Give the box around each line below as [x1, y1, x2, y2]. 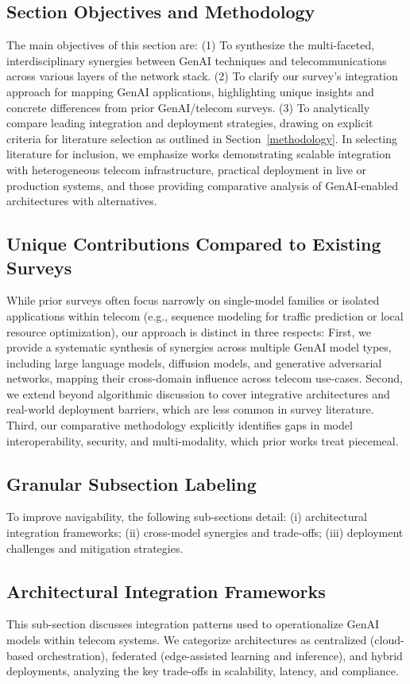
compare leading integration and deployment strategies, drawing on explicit [6, 115, 373, 131]
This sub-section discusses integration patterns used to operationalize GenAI [6, 616, 380, 632]
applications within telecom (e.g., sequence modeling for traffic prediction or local [6, 307, 404, 324]
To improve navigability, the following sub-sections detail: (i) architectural [6, 508, 367, 525]
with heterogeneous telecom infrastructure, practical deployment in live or [6, 161, 367, 177]
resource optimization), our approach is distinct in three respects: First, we [6, 323, 372, 340]
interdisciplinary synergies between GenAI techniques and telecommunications [6, 52, 387, 68]
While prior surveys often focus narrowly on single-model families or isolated [6, 292, 380, 309]
